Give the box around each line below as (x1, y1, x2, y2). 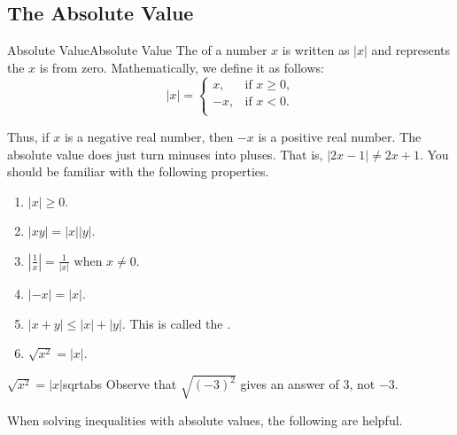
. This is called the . (121, 314, 231, 332)
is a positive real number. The (258, 127, 422, 145)
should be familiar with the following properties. (7, 162, 269, 181)
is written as (282, 41, 350, 59)
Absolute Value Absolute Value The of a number (7, 41, 267, 59)
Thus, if (7, 127, 50, 145)
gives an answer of (240, 375, 339, 393)
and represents (371, 41, 451, 59)
